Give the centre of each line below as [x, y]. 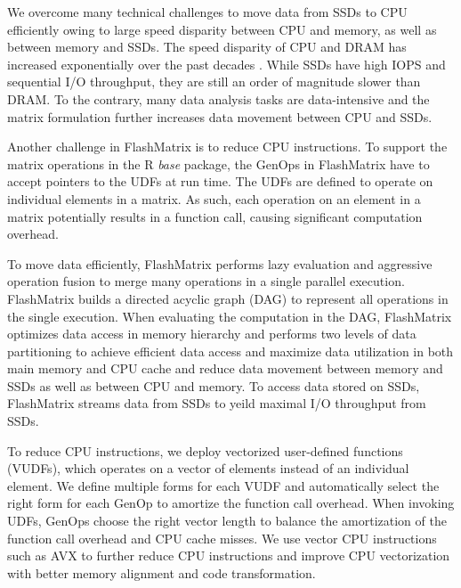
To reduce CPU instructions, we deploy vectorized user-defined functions [205, 450]
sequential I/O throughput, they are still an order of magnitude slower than [214, 82]
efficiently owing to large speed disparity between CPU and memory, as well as [222, 29]
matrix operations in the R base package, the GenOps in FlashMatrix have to [218, 163]
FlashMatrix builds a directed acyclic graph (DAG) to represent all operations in [228, 298]
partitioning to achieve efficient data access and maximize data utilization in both [230, 351]
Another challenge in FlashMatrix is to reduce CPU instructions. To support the [227, 147]
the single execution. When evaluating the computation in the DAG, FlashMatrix [230, 316]
